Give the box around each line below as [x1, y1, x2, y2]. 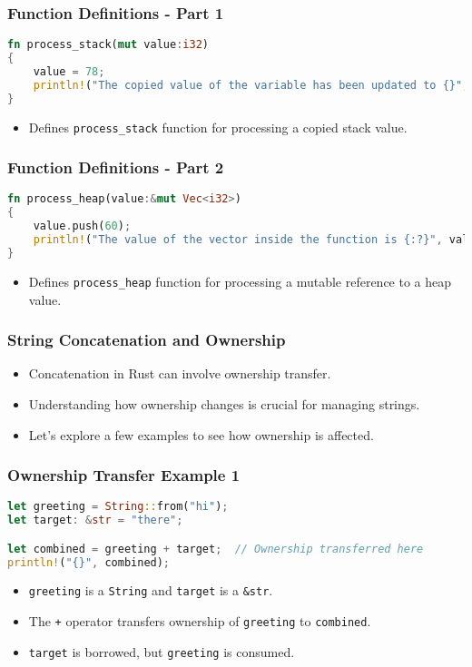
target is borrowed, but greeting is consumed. [28, 642, 295, 661]
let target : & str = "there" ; [7, 514, 183, 527]
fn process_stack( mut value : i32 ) [7, 38, 209, 52]
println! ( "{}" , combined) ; [7, 555, 171, 569]
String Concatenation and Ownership [7, 329, 286, 351]
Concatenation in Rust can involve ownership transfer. [28, 364, 331, 383]
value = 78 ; [33, 64, 105, 78]
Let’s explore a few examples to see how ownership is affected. [28, 425, 374, 444]
